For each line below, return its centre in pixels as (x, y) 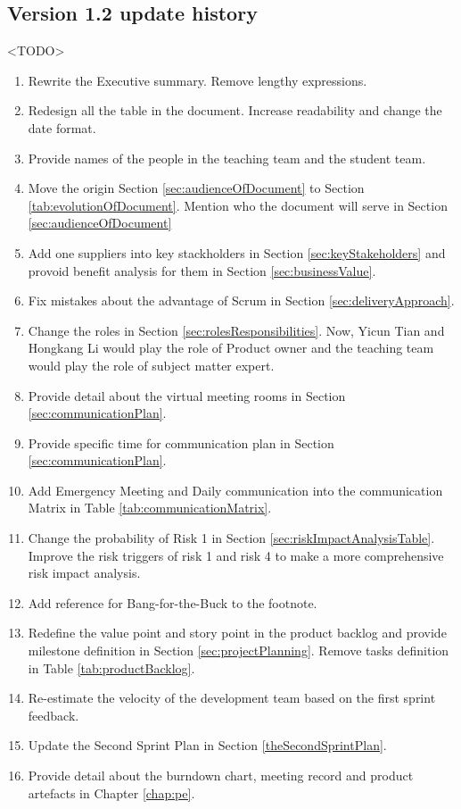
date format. (62, 127)
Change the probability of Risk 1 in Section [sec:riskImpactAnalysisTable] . (231, 538)
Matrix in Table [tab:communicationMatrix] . (150, 508)
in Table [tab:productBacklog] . (111, 667)
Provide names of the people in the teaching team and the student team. (227, 158)
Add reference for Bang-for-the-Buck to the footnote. (173, 602)
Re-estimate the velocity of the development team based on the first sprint (232, 698)
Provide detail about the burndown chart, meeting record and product (221, 776)
